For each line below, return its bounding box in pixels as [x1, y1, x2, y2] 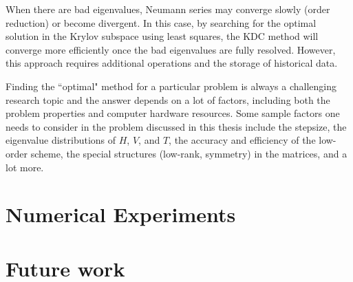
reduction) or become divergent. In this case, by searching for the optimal [6, 15, 317, 30]
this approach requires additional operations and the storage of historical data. [6, 56, 338, 70]
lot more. [6, 160, 44, 174]
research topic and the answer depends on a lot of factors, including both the [6, 92, 330, 107]
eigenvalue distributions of [6, 133, 116, 147]
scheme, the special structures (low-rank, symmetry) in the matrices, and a [30, 146, 347, 160]
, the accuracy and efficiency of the [169, 133, 316, 147]
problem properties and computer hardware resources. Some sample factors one [6, 106, 340, 120]
